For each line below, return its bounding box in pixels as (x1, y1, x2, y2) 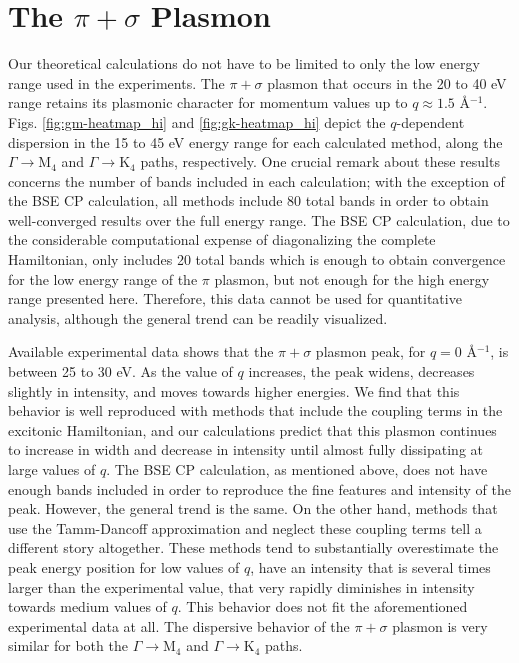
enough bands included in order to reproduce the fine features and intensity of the (8, 478, 511, 499)
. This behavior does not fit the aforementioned (177, 596, 468, 617)
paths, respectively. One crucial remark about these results (140, 151, 500, 172)
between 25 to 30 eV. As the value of (8, 361, 233, 382)
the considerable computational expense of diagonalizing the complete (8, 229, 436, 250)
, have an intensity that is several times (250, 556, 491, 577)
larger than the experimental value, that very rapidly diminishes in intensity (8, 576, 475, 597)
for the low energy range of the (8, 268, 198, 289)
